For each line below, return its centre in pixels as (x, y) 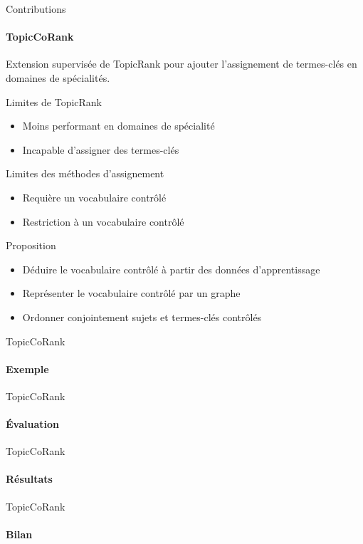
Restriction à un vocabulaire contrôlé (103, 221)
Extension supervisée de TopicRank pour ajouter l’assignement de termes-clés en (181, 64)
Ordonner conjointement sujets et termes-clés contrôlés (142, 317)
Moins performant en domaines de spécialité (119, 126)
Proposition (31, 245)
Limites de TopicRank (54, 101)
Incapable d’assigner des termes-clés (101, 149)
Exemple (27, 368)
